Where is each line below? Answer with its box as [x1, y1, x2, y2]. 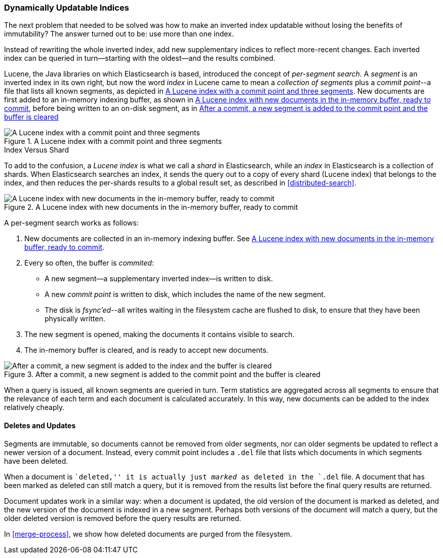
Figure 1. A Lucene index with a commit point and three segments [4, 137, 222, 146]
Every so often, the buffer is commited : [24, 258, 154, 268]
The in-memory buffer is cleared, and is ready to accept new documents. [24, 346, 268, 355]
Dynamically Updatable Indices [4, 3, 129, 13]
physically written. [45, 314, 105, 323]
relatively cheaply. [4, 403, 65, 412]
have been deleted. [4, 456, 68, 465]
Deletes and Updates [4, 421, 76, 430]
